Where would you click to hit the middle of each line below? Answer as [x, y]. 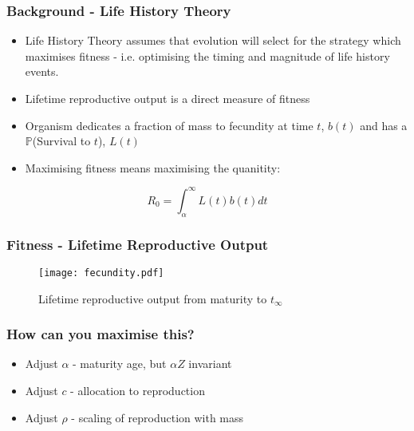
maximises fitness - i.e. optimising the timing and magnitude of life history [207, 55]
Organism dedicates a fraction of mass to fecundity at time [169, 125]
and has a [384, 125]
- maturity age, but [120, 364]
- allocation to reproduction [138, 390]
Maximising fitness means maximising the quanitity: [153, 167]
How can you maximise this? [101, 334]
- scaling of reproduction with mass [158, 417]
